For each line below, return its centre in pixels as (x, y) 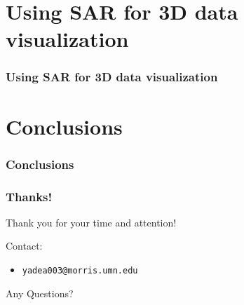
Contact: (24, 246)
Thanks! (29, 196)
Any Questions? (40, 293)
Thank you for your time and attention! (91, 222)
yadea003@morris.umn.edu (80, 271)
